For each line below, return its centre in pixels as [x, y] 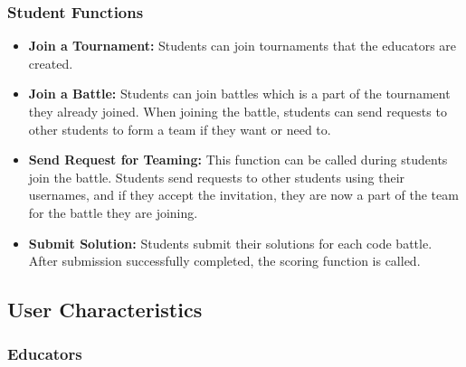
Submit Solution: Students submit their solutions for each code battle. [230, 243]
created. [51, 63]
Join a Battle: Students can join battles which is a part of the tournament [239, 94]
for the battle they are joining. [113, 212]
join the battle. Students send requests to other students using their [217, 177]
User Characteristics [105, 310]
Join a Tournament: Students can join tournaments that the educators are [243, 46]
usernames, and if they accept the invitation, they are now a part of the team [243, 195]
